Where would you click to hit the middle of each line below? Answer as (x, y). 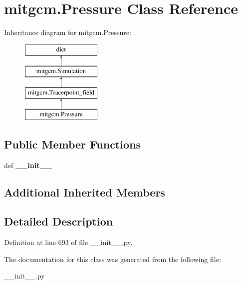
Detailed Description (59, 221)
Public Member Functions (72, 144)
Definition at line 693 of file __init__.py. (68, 242)
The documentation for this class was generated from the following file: (113, 259)
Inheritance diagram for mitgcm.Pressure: (68, 32)
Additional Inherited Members (85, 192)
